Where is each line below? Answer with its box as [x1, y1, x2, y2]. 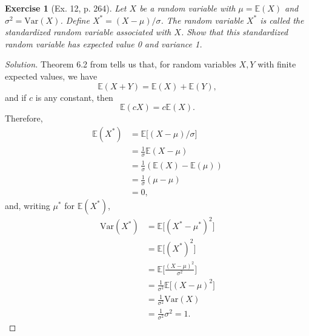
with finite [257, 58, 296, 70]
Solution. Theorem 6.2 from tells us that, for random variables [5, 58, 236, 70]
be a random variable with [139, 2, 236, 14]
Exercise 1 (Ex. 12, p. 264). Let [5, 2, 127, 14]
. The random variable [161, 13, 244, 26]
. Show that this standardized [181, 26, 288, 38]
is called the [260, 13, 304, 26]
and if [5, 91, 27, 103]
